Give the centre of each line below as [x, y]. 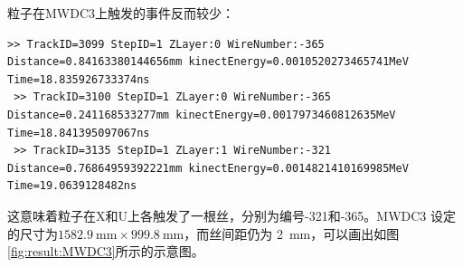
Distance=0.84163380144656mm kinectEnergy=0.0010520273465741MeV [208, 62]
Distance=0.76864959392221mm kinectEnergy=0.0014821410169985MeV [208, 168]
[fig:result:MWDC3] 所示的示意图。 [106, 251]
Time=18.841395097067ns [79, 133]
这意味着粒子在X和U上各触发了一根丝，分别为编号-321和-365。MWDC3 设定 [232, 215]
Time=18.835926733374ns [79, 79]
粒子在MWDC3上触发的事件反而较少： [121, 13]
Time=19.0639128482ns [72, 186]
